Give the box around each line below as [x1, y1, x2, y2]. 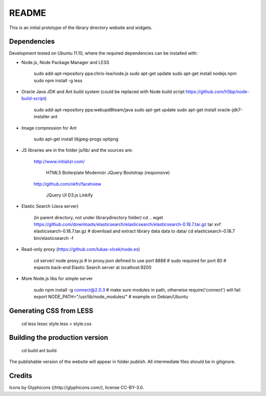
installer [33, 114, 50, 120]
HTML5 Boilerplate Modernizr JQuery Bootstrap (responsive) [46, 170, 170, 176]
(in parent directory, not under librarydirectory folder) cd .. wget [33, 214, 164, 220]
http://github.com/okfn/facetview [33, 181, 101, 187]
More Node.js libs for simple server [21, 276, 93, 282]
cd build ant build [21, 348, 57, 354]
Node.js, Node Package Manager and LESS [21, 59, 109, 65]
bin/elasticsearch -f [33, 235, 74, 241]
